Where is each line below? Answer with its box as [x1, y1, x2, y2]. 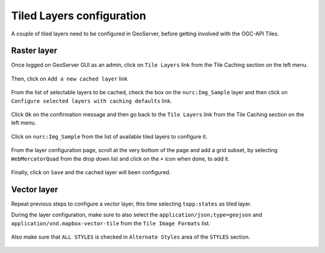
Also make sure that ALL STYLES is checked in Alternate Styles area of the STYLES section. [11, 233, 250, 240]
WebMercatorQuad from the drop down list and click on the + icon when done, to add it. [11, 155, 230, 162]
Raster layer [11, 46, 58, 56]
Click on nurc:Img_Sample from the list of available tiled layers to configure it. [11, 133, 208, 140]
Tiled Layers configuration [11, 9, 147, 22]
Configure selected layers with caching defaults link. [11, 97, 172, 105]
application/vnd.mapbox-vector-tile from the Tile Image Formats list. [11, 219, 211, 227]
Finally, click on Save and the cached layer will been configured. [11, 168, 171, 175]
